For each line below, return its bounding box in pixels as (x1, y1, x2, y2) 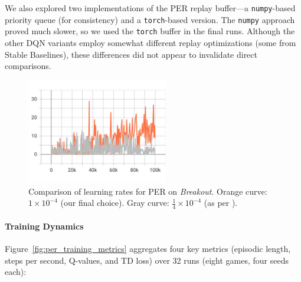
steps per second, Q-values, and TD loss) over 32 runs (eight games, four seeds (5, 254, 289, 266)
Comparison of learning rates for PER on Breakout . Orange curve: (28, 185, 267, 197)
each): (5, 265, 27, 278)
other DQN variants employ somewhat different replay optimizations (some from (5, 36, 296, 48)
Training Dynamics (5, 219, 84, 232)
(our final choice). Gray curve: (60, 196, 169, 209)
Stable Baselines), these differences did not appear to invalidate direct (5, 48, 257, 60)
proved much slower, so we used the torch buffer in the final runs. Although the (5, 25, 295, 37)
